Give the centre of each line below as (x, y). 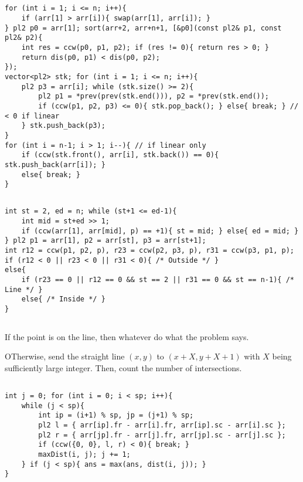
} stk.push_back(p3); (63, 126)
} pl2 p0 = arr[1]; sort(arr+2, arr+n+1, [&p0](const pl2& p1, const (143, 28)
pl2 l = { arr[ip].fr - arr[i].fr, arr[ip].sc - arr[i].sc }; (162, 425)
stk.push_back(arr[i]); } (55, 164)
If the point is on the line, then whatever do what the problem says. (127, 336)
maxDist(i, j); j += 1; (84, 454)
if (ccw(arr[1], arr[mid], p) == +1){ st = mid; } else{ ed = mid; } (160, 231)
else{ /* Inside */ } (63, 299)
